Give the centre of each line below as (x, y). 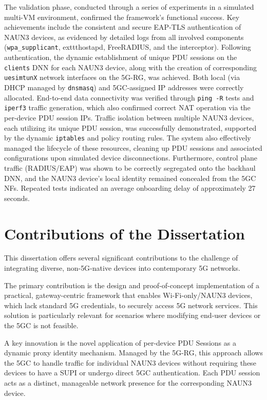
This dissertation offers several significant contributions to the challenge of (121, 258)
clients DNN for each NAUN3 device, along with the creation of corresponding (130, 67)
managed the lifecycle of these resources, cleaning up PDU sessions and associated (133, 147)
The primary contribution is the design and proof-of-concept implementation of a (132, 285)
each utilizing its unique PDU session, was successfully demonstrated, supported (130, 127)
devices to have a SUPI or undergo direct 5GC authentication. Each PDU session (132, 373)
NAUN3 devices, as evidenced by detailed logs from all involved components (124, 37)
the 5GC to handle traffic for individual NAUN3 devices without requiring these (130, 362)
